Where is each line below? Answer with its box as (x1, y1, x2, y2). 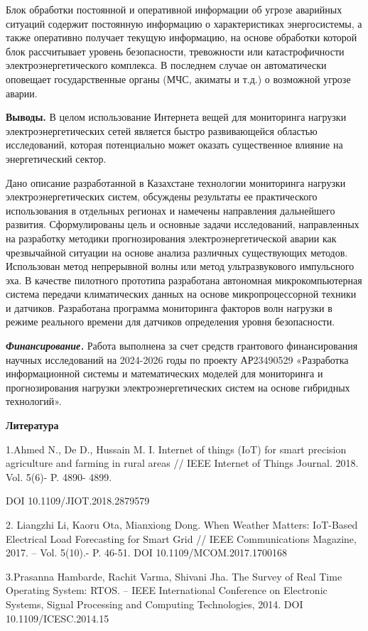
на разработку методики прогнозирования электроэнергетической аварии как (6, 230, 337, 245)
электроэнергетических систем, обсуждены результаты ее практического (6, 189, 318, 204)
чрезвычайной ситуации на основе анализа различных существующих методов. (6, 244, 348, 259)
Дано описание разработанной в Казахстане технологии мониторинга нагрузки (6, 175, 346, 190)
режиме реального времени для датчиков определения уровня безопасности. (6, 314, 335, 329)
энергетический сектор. (6, 151, 107, 166)
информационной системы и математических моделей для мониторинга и (6, 366, 323, 381)
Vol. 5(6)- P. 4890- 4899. (6, 469, 112, 484)
